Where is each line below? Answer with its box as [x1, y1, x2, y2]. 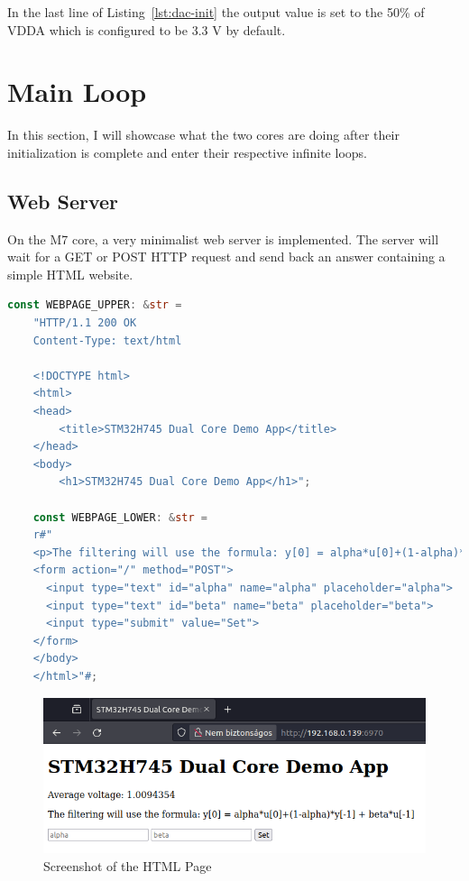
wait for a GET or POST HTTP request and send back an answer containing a [7, 247, 446, 266]
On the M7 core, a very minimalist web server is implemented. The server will [7, 229, 439, 248]
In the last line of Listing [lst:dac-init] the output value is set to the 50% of [7, 3, 425, 21]
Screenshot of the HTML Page [43, 857, 212, 876]
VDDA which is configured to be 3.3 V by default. [7, 20, 286, 39]
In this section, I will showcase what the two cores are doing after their [7, 125, 400, 144]
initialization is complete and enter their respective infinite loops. [7, 142, 367, 161]
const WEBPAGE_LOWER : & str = [32, 510, 208, 524]
